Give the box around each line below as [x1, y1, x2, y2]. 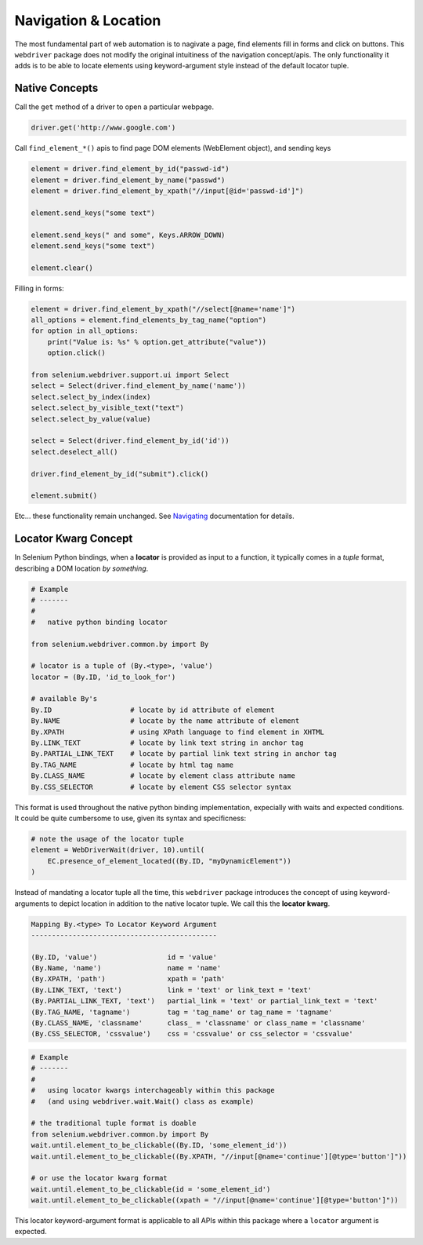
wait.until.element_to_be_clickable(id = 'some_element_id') [31, 1185, 271, 1193]
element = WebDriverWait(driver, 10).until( [31, 845, 205, 855]
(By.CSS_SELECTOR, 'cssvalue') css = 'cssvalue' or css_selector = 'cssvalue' [31, 1029, 354, 1039]
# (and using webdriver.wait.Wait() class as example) [31, 1097, 255, 1106]
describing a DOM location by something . [14, 564, 149, 573]
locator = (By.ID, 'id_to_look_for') [31, 672, 176, 681]
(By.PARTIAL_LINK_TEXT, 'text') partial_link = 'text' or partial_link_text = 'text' [31, 997, 378, 1006]
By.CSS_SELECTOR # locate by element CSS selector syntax [31, 782, 291, 791]
